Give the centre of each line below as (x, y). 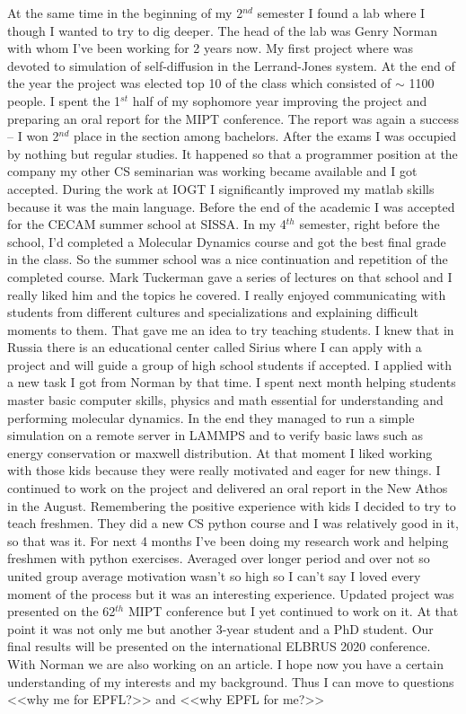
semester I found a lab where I (341, 13)
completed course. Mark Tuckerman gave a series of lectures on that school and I (230, 276)
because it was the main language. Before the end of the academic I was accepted (231, 206)
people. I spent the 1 (64, 100)
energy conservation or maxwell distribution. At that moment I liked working (220, 452)
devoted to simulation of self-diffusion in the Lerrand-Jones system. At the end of (231, 65)
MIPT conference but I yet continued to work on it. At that (293, 611)
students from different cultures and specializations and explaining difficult (213, 312)
